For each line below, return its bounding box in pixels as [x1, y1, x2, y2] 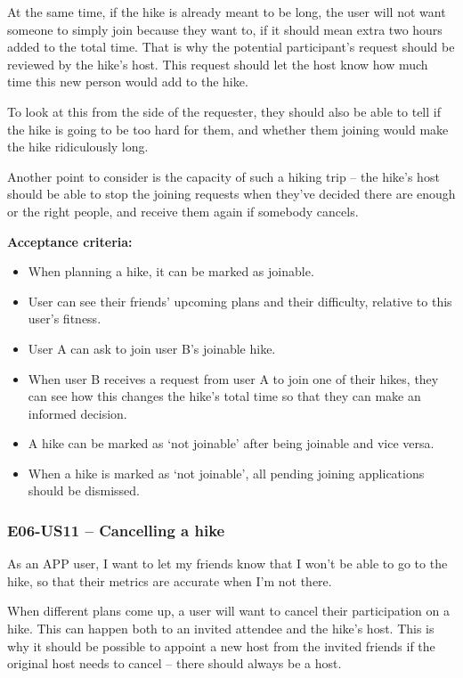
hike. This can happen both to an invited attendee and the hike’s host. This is [7, 619, 435, 638]
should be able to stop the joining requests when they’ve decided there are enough [7, 184, 456, 203]
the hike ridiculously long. [7, 137, 149, 156]
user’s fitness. [28, 309, 102, 328]
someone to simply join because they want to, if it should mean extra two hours [7, 20, 443, 38]
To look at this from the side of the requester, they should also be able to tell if [7, 102, 441, 120]
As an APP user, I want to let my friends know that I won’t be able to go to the [7, 554, 448, 573]
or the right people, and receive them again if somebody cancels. [7, 201, 359, 220]
